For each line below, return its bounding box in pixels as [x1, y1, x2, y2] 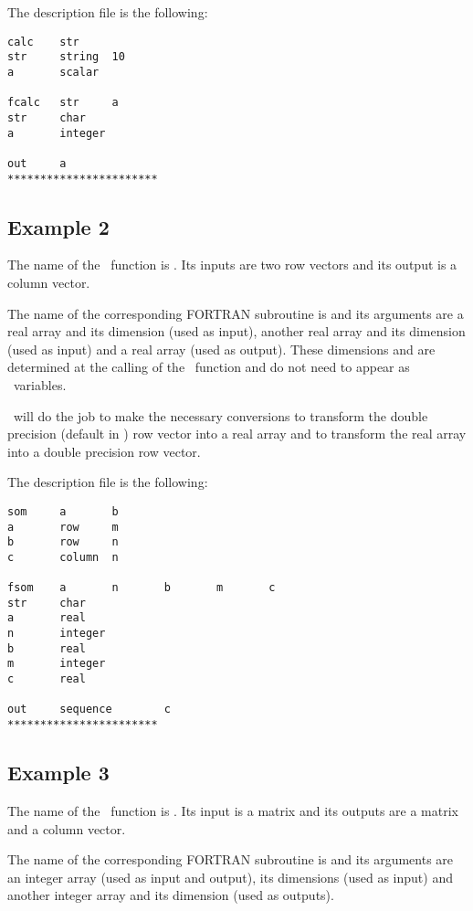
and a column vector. [7, 819, 126, 838]
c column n [7, 550, 119, 564]
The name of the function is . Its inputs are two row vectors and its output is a [7, 255, 457, 274]
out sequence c [7, 703, 171, 716]
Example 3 [7, 758, 110, 787]
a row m [7, 520, 119, 534]
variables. [13, 375, 67, 394]
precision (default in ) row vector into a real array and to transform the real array [7, 424, 467, 443]
